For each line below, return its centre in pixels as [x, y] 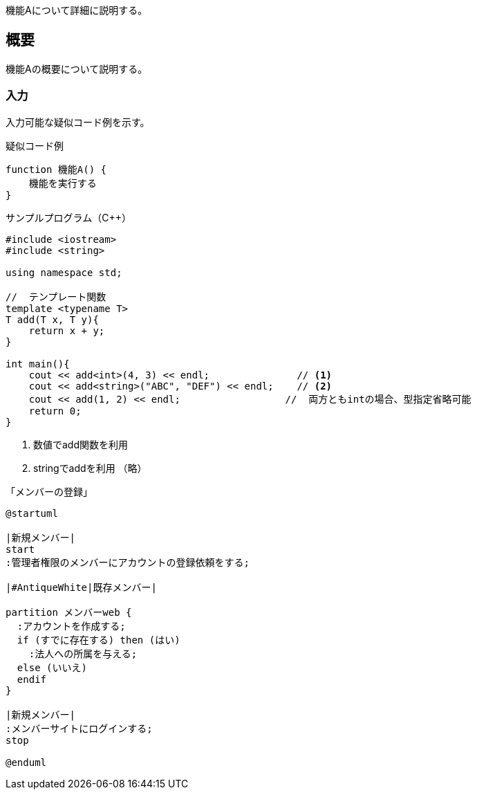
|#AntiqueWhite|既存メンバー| [81, 587]
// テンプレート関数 [56, 296]
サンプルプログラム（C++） [68, 217]
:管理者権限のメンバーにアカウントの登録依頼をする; [128, 562]
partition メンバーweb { [69, 612]
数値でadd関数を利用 [81, 444]
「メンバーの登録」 [49, 491]
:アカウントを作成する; [71, 626]
